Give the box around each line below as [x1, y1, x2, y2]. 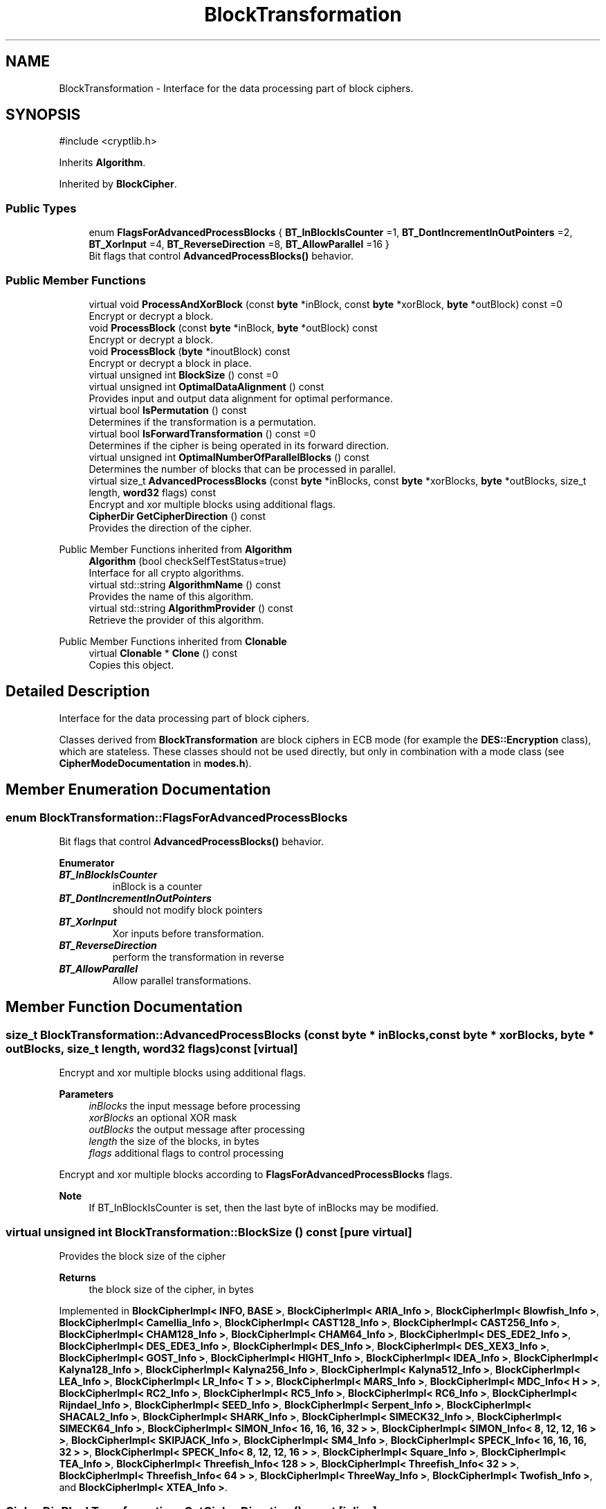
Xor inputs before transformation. [112, 928, 264, 939]
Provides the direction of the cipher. [89, 521, 252, 534]
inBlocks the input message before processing [89, 1100, 301, 1112]
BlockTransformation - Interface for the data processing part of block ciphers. [59, 82, 414, 94]
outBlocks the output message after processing [89, 1123, 305, 1136]
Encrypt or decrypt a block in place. [89, 356, 252, 369]
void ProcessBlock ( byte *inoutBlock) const [89, 345, 291, 357]
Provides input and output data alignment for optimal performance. [89, 392, 393, 404]
